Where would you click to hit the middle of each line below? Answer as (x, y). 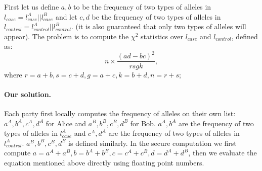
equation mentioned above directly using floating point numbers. (104, 162)
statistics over (162, 36)
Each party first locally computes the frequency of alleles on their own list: (120, 113)
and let (66, 16)
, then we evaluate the (223, 153)
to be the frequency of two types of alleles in (142, 7)
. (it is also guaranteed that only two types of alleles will (159, 26)
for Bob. (143, 123)
